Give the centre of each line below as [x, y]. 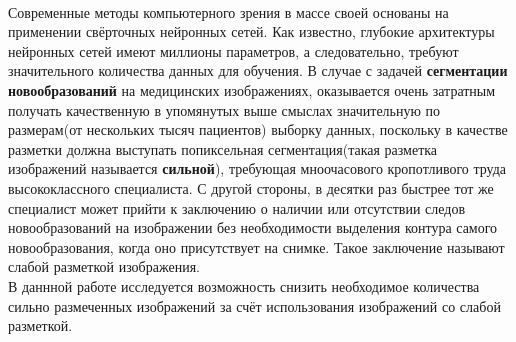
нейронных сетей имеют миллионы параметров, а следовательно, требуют [233, 50]
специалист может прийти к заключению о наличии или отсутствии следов [237, 207]
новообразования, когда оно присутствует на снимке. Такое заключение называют [256, 246]
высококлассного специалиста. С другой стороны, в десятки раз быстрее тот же [251, 187]
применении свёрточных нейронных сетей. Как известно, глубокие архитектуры [251, 31]
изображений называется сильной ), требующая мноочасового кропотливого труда [257, 168]
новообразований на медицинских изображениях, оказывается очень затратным [252, 89]
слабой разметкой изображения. [104, 266]
